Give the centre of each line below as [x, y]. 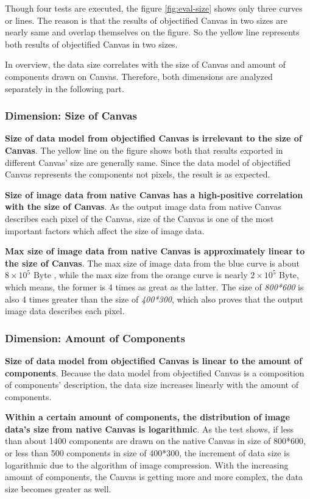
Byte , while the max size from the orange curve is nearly [140, 275]
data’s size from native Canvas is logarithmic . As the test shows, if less [150, 429]
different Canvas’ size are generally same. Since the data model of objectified [148, 162]
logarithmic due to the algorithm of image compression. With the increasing [147, 465]
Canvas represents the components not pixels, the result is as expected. [138, 174]
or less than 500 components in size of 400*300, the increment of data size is [147, 453]
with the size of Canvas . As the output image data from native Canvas [143, 206]
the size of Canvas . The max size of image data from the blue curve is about [152, 263]
